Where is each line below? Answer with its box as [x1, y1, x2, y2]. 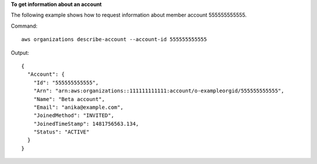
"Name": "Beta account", [33, 96, 105, 102]
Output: [11, 49, 29, 56]
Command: [11, 22, 38, 29]
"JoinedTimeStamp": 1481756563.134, [33, 121, 139, 127]
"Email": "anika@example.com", [33, 103, 124, 111]
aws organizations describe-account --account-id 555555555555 [21, 36, 207, 43]
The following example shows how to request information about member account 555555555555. [11, 12, 247, 19]
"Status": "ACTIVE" [33, 129, 90, 135]
